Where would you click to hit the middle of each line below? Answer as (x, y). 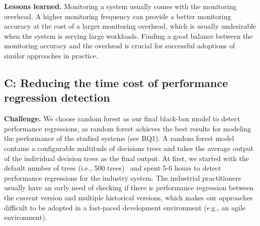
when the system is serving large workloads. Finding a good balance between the (128, 35)
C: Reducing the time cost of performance (116, 82)
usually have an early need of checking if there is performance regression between (129, 187)
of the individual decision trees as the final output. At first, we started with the (127, 158)
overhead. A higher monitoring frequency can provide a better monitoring (118, 16)
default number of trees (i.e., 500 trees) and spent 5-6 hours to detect (113, 168)
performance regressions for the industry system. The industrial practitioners (123, 177)
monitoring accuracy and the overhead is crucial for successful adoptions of (120, 46)
